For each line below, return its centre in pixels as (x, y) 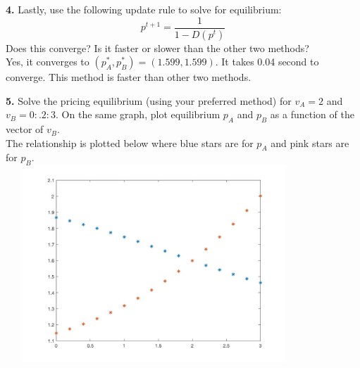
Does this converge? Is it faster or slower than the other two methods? (157, 47)
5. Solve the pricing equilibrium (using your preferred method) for (149, 100)
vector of (25, 129)
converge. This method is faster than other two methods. (129, 77)
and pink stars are (310, 142)
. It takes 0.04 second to (267, 62)
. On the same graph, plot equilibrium (138, 114)
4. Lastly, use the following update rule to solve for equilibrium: (144, 9)
